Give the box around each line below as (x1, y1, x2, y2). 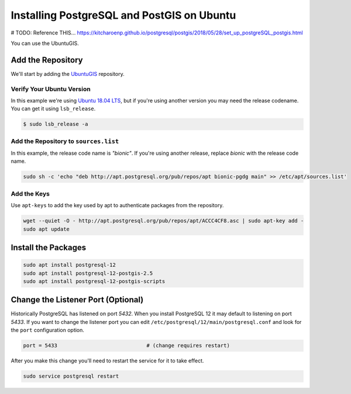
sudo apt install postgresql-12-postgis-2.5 (23, 270, 153, 277)
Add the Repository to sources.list (11, 137, 119, 145)
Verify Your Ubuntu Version (11, 85, 91, 93)
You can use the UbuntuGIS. (11, 40, 79, 47)
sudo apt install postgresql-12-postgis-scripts (23, 278, 166, 284)
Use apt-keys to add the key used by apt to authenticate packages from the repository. (11, 202, 224, 209)
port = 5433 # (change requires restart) (23, 342, 230, 349)
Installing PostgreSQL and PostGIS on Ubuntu (11, 9, 236, 22)
